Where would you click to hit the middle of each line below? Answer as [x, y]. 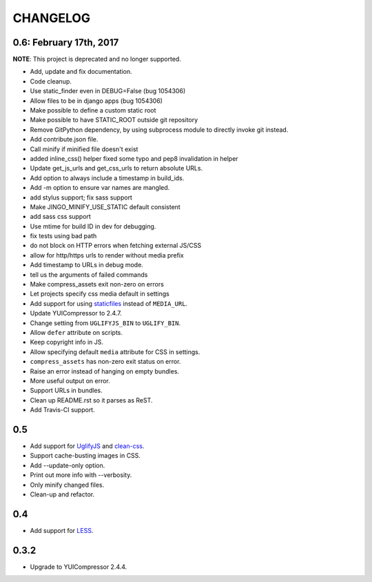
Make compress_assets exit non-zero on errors [97, 284]
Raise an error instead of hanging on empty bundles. [104, 371]
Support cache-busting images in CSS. [85, 456]
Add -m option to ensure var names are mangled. [100, 188]
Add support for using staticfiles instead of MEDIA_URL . [109, 303]
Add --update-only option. [68, 465]
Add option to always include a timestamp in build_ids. [107, 178]
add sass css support [60, 217]
